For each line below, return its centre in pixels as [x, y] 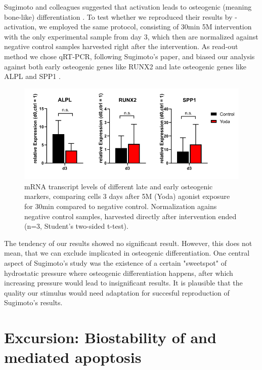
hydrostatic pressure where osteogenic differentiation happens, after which [119, 273]
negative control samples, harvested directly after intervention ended [130, 216]
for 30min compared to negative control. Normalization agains [121, 206]
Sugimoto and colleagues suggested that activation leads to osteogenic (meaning [128, 7]
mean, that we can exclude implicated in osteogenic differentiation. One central [127, 253]
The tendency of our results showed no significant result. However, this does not [128, 243]
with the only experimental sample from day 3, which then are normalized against [131, 36]
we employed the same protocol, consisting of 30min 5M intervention [145, 27]
